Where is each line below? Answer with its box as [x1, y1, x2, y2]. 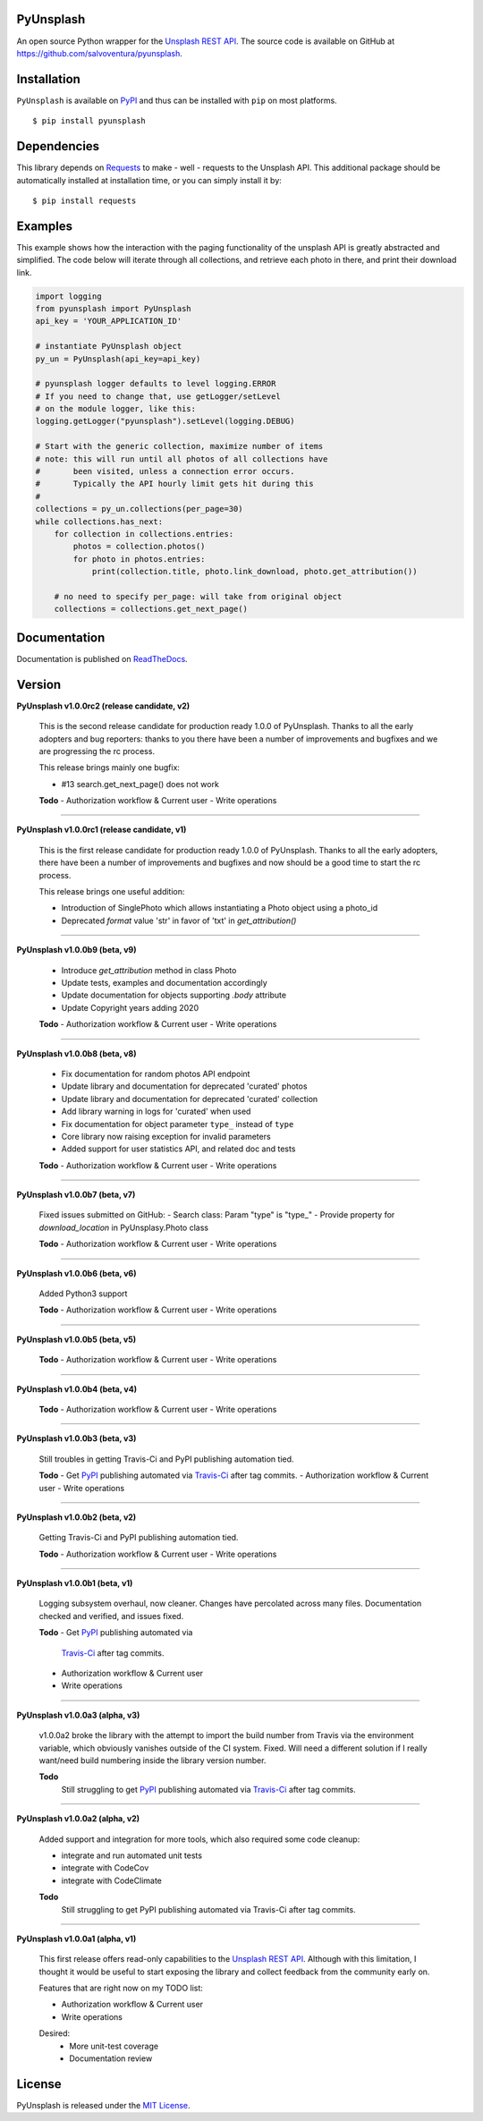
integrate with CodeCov [61, 1862, 149, 1873]
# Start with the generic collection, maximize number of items [35, 441, 324, 452]
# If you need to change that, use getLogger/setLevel [35, 391, 281, 402]
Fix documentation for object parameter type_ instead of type [61, 1118, 294, 1129]
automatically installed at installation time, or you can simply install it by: [16, 174, 282, 185]
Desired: [38, 2028, 71, 2039]
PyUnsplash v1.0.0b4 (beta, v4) [16, 1383, 138, 1395]
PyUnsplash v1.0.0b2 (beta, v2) [16, 1512, 137, 1523]
